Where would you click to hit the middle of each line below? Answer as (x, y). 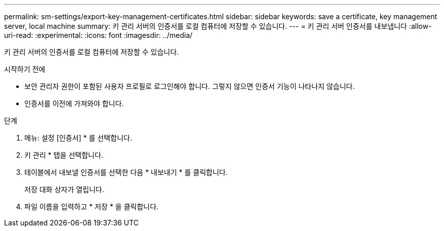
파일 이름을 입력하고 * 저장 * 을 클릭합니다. (91, 206)
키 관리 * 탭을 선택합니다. (64, 155)
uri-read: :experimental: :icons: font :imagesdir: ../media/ (98, 35)
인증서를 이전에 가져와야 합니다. (74, 103)
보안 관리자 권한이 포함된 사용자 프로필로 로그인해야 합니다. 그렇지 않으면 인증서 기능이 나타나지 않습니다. (190, 86)
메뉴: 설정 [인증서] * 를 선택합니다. (78, 138)
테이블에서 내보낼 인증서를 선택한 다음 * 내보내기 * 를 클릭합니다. (126, 172)
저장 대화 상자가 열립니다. (64, 189)
